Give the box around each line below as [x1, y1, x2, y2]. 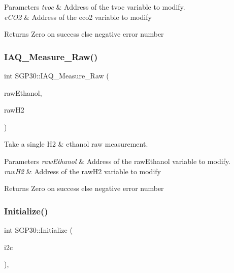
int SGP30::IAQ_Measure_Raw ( [4, 70, 109, 80]
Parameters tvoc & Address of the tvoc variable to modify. [4, 2, 185, 12]
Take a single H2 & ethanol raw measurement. [4, 139, 148, 149]
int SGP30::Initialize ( [4, 224, 73, 235]
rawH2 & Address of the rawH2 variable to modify [4, 166, 161, 176]
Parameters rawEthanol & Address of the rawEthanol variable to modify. [4, 155, 230, 166]
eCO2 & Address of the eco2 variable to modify [4, 11, 152, 22]
